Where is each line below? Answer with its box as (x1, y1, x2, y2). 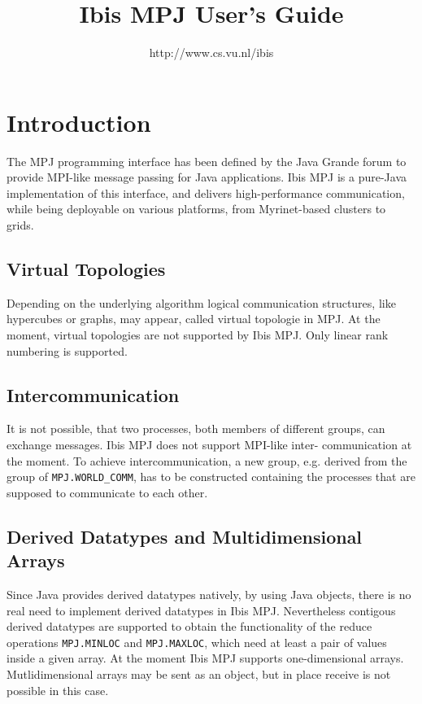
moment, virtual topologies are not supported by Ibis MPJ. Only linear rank (7, 326, 389, 343)
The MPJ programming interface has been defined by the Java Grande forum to (7, 152, 407, 169)
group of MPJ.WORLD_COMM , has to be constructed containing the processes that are (7, 468, 415, 485)
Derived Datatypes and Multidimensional (7, 523, 363, 549)
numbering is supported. (7, 342, 128, 359)
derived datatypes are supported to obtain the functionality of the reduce (7, 618, 372, 635)
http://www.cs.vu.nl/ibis (149, 44, 274, 61)
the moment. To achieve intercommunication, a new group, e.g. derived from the (7, 452, 407, 469)
